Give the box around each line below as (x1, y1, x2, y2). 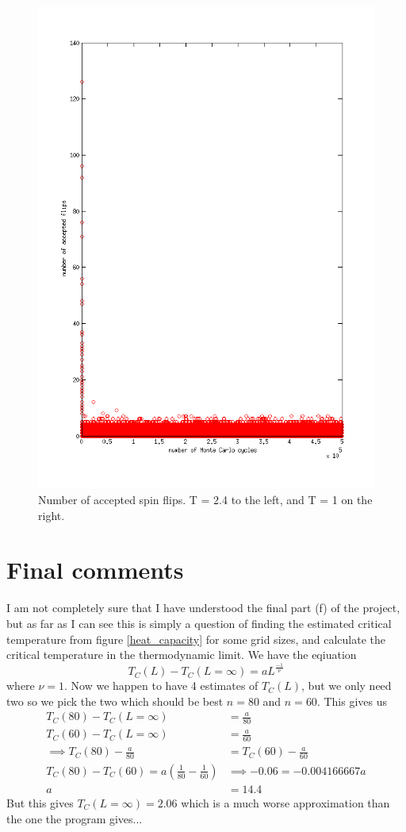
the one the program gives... (6, 810, 143, 826)
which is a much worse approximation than (181, 794, 390, 811)
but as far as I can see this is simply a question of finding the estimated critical (6, 615, 392, 631)
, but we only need (301, 677, 392, 694)
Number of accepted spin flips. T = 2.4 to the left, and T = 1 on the (38, 491, 373, 508)
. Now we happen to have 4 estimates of (64, 677, 259, 694)
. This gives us (316, 692, 387, 709)
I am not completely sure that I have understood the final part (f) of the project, (6, 599, 400, 616)
